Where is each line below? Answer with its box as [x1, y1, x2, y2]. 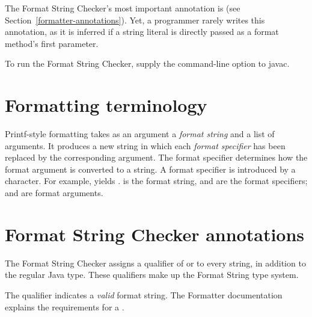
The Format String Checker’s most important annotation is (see [5, 2, 240, 14]
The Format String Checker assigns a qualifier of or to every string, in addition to [5, 256, 306, 269]
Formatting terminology [5, 93, 207, 117]
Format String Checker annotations [5, 221, 305, 246]
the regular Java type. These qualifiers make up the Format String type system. [5, 268, 299, 281]
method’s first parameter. [5, 37, 99, 49]
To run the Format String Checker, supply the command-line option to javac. [5, 57, 290, 70]
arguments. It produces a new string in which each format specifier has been [5, 139, 286, 152]
